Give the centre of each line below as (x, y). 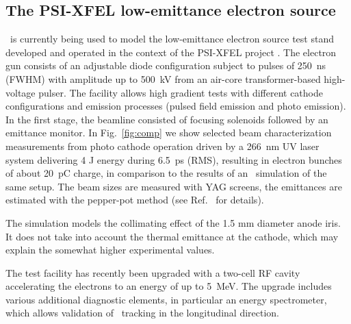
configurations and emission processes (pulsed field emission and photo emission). (176, 106)
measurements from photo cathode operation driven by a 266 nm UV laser (162, 146)
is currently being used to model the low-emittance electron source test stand (172, 39)
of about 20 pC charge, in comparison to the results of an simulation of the (166, 173)
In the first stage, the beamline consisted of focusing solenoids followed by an (167, 119)
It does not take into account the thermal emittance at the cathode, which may (172, 236)
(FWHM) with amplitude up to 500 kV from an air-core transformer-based (163, 78)
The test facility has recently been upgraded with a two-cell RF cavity (153, 272)
